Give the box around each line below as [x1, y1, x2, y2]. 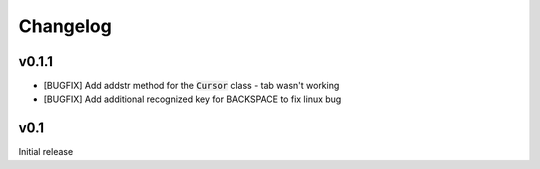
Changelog [18, 15, 112, 37]
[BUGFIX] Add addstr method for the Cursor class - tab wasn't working [43, 80, 340, 92]
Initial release [18, 146, 74, 158]
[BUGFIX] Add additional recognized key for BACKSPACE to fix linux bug [43, 93, 342, 105]
